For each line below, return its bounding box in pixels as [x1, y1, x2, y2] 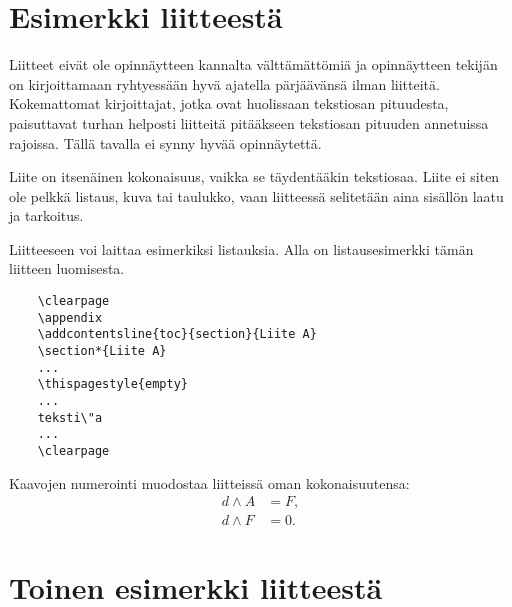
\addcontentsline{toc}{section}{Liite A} [37, 327, 317, 342]
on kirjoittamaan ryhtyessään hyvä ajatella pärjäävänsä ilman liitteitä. [9, 73, 440, 94]
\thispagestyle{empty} [37, 377, 188, 392]
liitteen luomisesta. [9, 258, 125, 279]
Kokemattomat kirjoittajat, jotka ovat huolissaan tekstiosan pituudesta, [9, 93, 449, 114]
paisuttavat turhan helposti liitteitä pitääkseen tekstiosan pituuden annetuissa [9, 112, 489, 133]
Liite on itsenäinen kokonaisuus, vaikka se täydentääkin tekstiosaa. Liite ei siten [9, 166, 500, 187]
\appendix [37, 310, 103, 325]
